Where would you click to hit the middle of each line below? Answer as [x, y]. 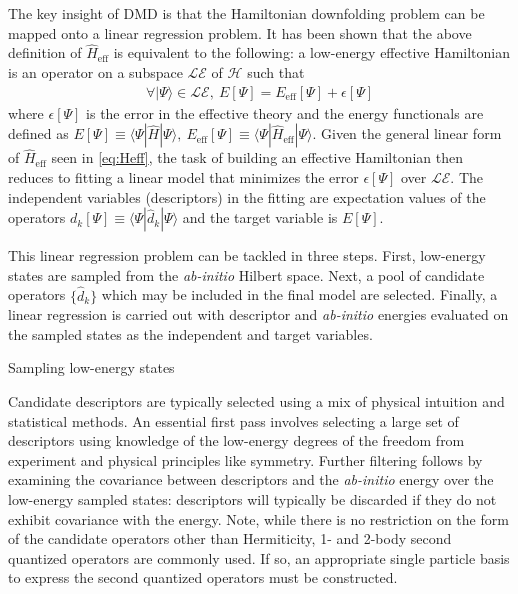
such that [276, 72]
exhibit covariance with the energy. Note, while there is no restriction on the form [258, 518]
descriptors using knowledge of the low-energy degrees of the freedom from [236, 440]
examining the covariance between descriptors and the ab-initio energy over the [251, 479]
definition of [45, 52]
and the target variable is [260, 217]
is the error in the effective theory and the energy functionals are [285, 112]
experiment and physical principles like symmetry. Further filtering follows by [245, 459]
